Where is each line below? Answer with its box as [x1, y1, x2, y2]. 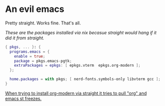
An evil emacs [5, 3, 64, 15]
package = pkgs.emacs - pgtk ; [14, 58, 72, 63]
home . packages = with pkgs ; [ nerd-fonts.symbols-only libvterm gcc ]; [9, 77, 161, 82]
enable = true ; [14, 54, 46, 59]
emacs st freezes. [5, 96, 42, 102]
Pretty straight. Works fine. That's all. [5, 20, 81, 26]
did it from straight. [5, 35, 45, 41]
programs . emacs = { [9, 49, 50, 54]
